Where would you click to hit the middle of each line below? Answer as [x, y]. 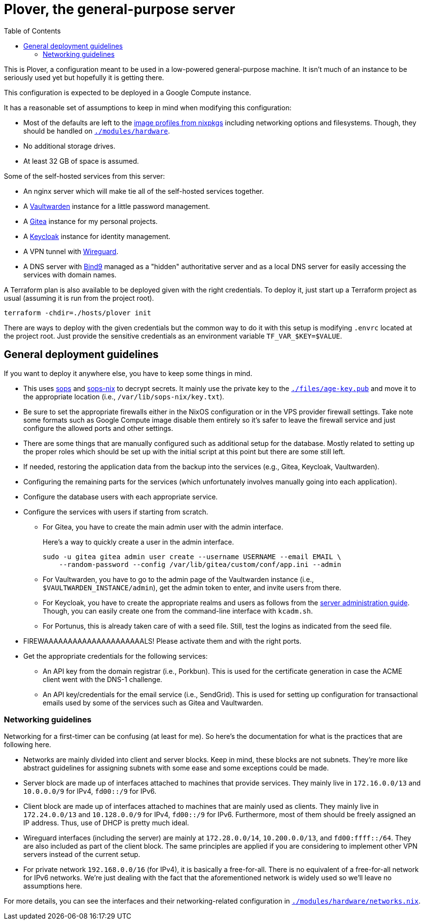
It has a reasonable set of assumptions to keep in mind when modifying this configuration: [148, 107]
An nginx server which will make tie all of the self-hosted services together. [144, 191]
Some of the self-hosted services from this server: [84, 176]
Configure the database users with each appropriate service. [121, 496]
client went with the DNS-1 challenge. [103, 679]
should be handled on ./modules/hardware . [97, 131]
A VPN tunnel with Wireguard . [71, 251]
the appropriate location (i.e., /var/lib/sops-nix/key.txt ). [124, 396]
